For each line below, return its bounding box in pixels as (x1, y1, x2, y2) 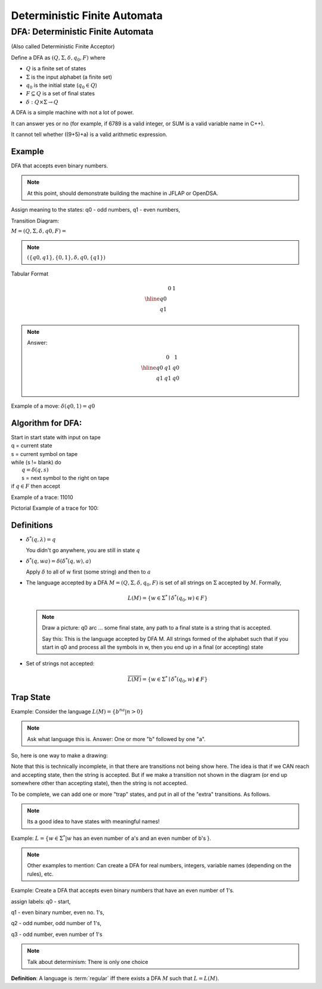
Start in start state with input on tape (11, 433, 101, 441)
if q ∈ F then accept (11, 483, 61, 490)
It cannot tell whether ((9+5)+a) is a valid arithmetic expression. (11, 131, 168, 138)
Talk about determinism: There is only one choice (27, 958, 148, 965)
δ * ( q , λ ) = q (26, 535, 56, 543)
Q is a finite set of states (26, 65, 86, 72)
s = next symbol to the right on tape (21, 474, 110, 481)
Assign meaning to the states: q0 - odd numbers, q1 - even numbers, (11, 206, 181, 213)
